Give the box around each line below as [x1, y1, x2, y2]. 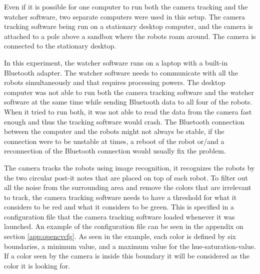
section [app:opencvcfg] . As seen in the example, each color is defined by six [4, 231, 236, 241]
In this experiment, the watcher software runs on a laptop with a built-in [4, 57, 228, 67]
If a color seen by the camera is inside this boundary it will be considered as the [4, 250, 249, 261]
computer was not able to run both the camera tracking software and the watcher [4, 86, 254, 97]
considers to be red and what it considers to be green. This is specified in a [4, 201, 234, 212]
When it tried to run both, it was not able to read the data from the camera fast [4, 106, 252, 116]
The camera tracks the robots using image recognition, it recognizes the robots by [4, 162, 255, 172]
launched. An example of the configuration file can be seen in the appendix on [4, 221, 243, 231]
